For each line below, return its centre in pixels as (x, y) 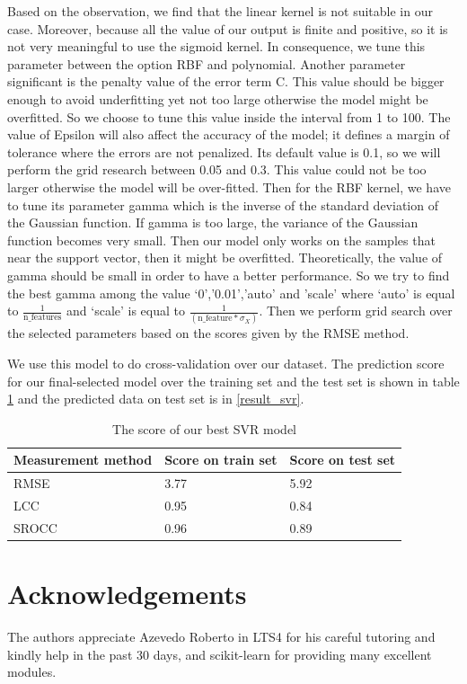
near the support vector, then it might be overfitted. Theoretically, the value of (225, 258)
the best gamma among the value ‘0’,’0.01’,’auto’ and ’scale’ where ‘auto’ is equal (231, 293)
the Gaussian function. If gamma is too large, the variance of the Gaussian (213, 222)
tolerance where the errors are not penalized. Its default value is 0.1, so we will (224, 151)
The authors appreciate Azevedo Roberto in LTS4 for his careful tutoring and (221, 637)
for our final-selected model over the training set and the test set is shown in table (233, 381)
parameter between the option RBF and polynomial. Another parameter (207, 63)
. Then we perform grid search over (356, 311)
